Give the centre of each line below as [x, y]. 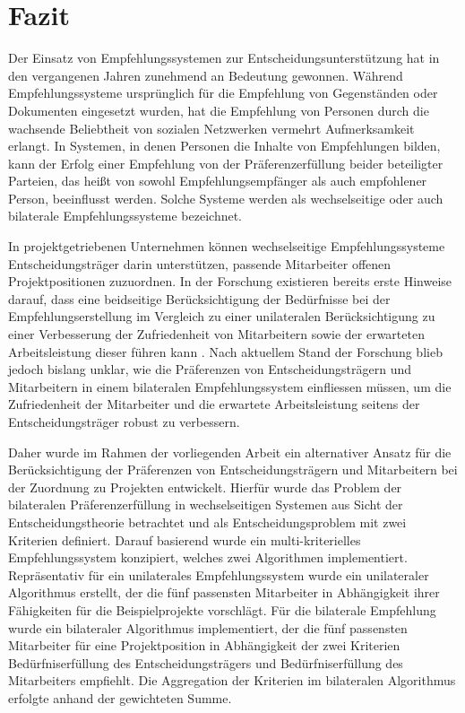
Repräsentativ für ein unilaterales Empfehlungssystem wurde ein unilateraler [219, 574]
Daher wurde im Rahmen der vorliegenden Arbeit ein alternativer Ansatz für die [230, 452]
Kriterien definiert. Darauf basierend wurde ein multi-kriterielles [185, 539]
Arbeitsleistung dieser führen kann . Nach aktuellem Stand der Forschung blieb [225, 351]
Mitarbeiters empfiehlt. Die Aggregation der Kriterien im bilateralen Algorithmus [232, 680]
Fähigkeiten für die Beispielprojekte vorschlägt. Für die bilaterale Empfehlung [222, 609]
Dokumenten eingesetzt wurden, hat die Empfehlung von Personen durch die [219, 110]
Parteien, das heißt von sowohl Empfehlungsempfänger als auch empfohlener [218, 181]
